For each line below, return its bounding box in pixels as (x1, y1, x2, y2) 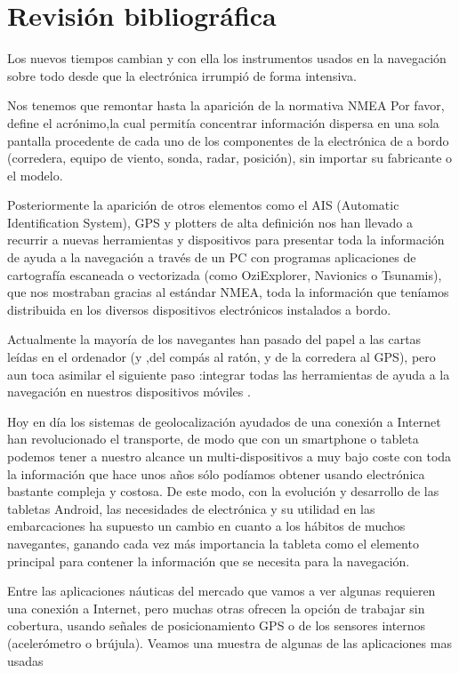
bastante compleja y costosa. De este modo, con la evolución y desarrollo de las (7, 482, 439, 501)
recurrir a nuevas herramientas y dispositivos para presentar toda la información (7, 230, 445, 249)
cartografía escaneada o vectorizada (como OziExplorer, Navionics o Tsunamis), (7, 265, 442, 284)
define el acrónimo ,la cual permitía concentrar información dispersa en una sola (7, 113, 439, 132)
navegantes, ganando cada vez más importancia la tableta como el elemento (7, 533, 419, 552)
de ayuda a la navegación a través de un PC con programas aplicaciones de (7, 248, 416, 267)
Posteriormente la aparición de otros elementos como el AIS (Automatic (7, 196, 399, 214)
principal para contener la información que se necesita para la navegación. (7, 551, 410, 570)
